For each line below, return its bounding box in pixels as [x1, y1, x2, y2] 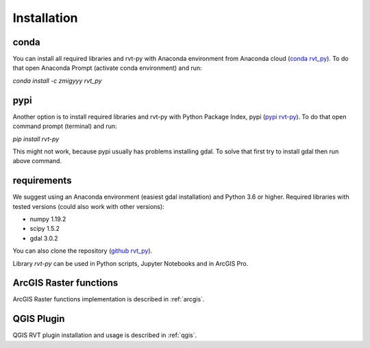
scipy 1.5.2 [29, 225, 60, 233]
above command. [12, 157, 62, 165]
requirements [12, 175, 72, 186]
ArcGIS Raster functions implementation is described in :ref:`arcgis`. [12, 295, 205, 303]
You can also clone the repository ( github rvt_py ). [12, 247, 153, 255]
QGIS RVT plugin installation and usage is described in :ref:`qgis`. [12, 331, 197, 339]
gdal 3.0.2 [29, 234, 58, 243]
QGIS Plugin [12, 313, 65, 325]
